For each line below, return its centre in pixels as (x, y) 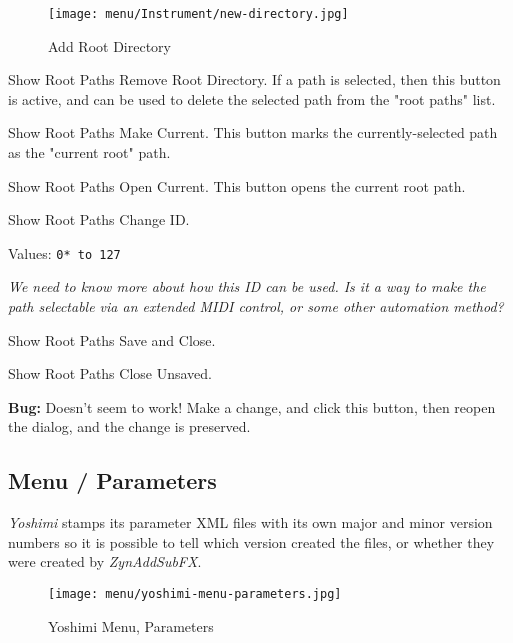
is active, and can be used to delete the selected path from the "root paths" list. (252, 98)
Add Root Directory (109, 45)
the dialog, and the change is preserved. (129, 426)
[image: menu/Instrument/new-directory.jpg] (198, 14)
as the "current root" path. (89, 152)
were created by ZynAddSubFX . (105, 561)
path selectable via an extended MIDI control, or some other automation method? (256, 306)
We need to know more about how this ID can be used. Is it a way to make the (247, 286)
